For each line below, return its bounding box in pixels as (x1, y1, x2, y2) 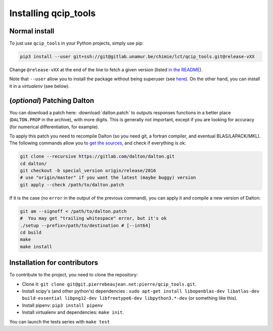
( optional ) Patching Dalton (9, 96, 95, 105)
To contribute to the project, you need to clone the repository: (9, 272, 138, 278)
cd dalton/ (20, 161, 47, 166)
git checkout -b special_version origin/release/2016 (20, 168, 156, 174)
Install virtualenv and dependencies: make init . (22, 309, 124, 315)
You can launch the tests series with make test (9, 318, 110, 324)
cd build (20, 229, 42, 235)
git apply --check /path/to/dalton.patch (20, 182, 124, 187)
